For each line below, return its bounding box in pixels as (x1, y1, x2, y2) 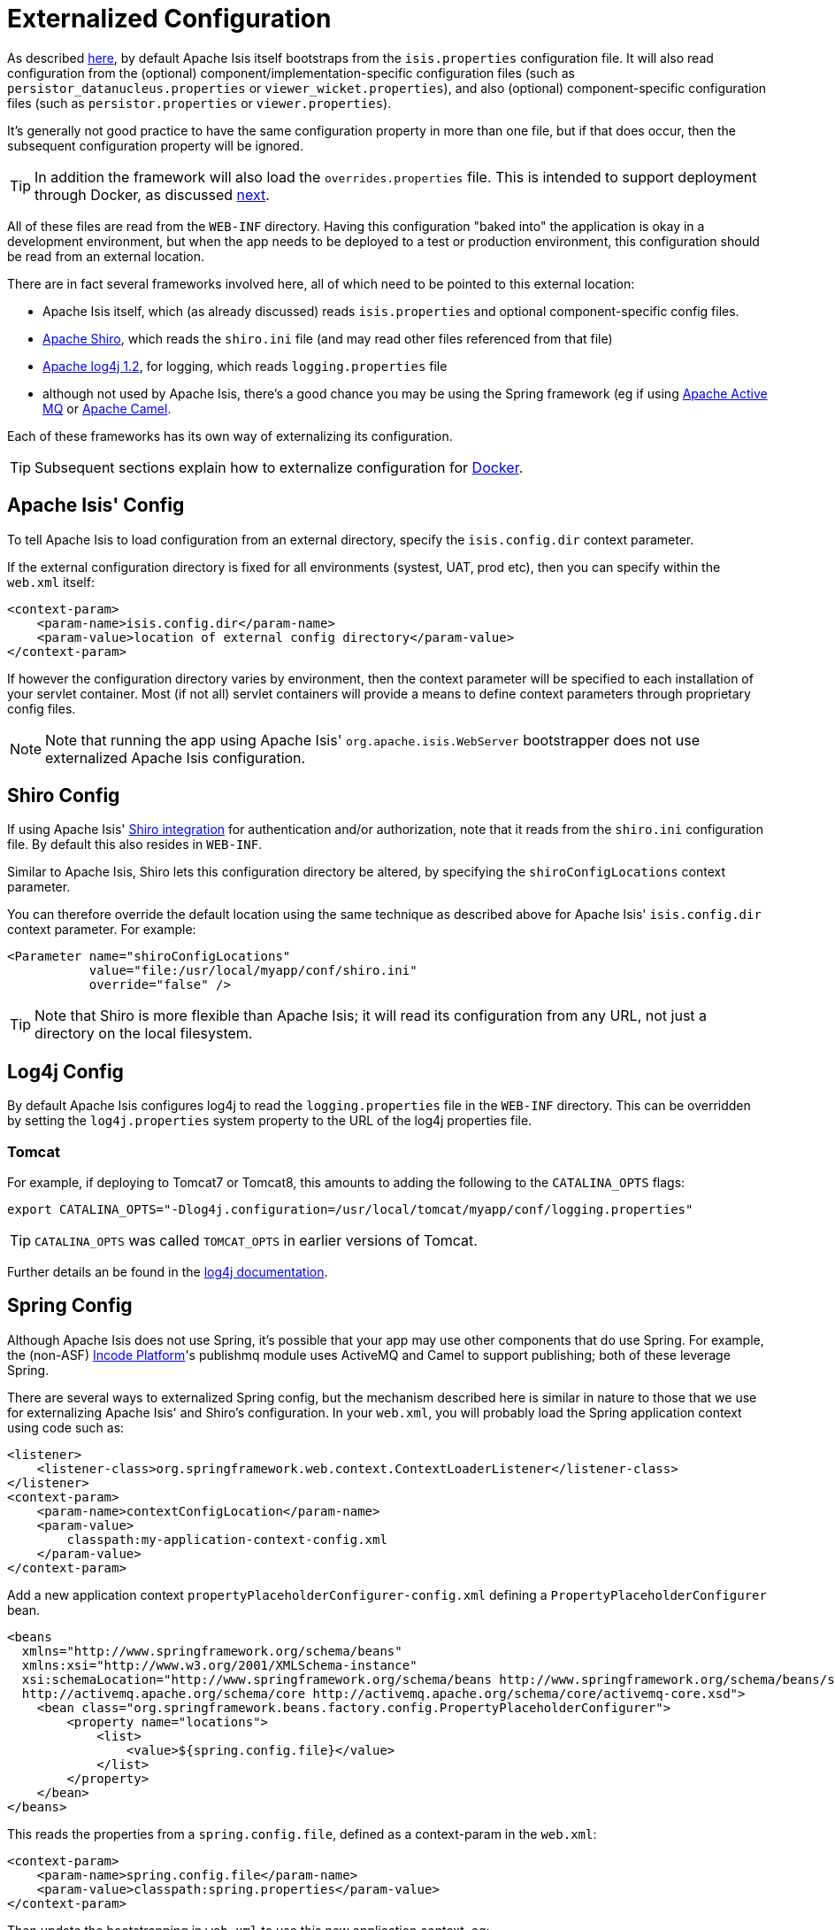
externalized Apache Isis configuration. (45, 748, 306, 767)
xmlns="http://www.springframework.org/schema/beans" (21, 1643, 402, 1658)
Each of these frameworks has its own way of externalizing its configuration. (7, 428, 453, 444)
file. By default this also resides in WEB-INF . (7, 837, 263, 853)
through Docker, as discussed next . (34, 185, 270, 204)
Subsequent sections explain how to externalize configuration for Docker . (34, 458, 524, 476)
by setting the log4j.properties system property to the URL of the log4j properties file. (7, 1113, 532, 1129)
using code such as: (7, 1419, 125, 1435)
